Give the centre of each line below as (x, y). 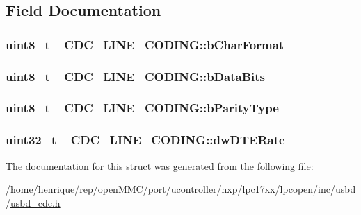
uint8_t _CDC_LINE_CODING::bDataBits (135, 76)
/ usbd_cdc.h (33, 202)
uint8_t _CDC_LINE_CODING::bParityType (142, 108)
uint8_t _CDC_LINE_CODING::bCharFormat (145, 44)
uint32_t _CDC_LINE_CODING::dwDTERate (145, 140)
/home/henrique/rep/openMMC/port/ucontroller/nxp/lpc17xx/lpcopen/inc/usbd (181, 189)
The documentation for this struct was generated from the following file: (160, 165)
